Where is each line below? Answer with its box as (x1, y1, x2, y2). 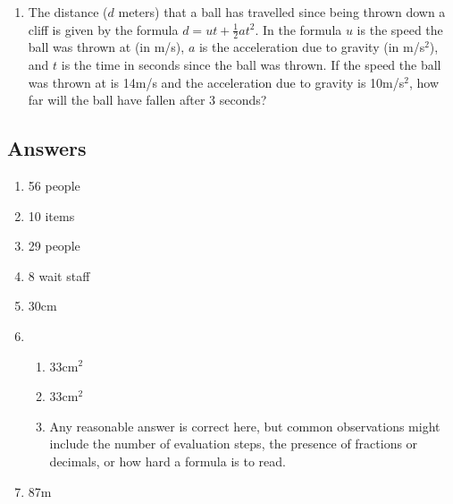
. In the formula (255, 20, 342, 38)
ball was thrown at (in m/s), (28, 38, 185, 56)
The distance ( (28, 3, 108, 21)
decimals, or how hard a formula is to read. (49, 451, 286, 470)
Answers (7, 134, 87, 162)
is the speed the (357, 20, 443, 38)
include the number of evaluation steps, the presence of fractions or (49, 434, 418, 453)
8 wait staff (28, 266, 90, 285)
